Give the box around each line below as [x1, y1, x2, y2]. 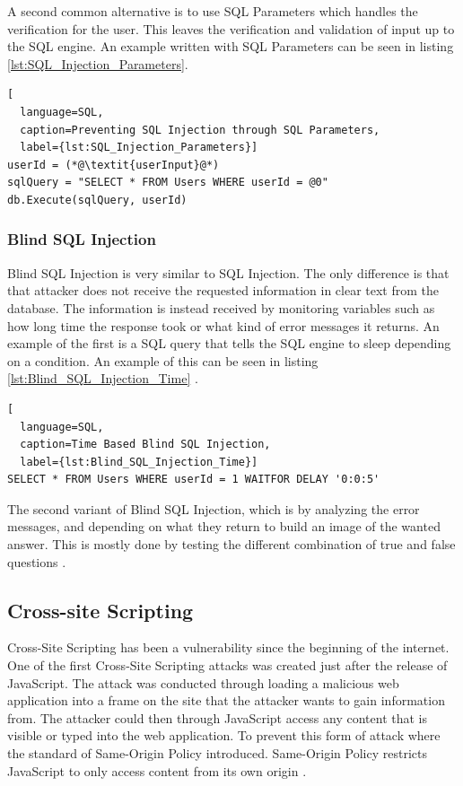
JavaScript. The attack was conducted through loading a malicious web [7, 673, 399, 692]
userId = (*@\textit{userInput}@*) [7, 158, 220, 171]
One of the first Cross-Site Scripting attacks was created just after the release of [7, 656, 448, 675]
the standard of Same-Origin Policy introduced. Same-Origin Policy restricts [7, 744, 427, 763]
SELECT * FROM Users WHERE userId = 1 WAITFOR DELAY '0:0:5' [7, 473, 380, 486]
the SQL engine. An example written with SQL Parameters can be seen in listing [7, 37, 454, 56]
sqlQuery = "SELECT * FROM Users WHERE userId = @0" [7, 176, 328, 189]
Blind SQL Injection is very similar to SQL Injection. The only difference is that [7, 263, 450, 282]
